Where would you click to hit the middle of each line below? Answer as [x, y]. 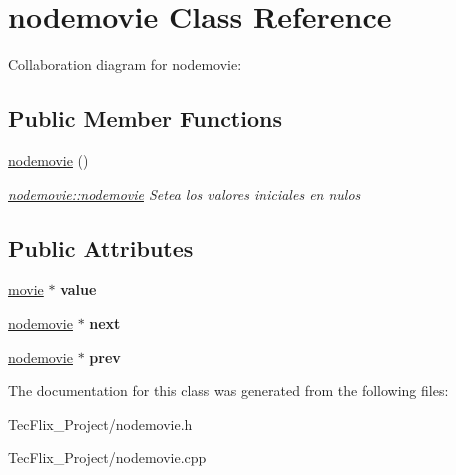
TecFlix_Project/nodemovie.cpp [107, 457]
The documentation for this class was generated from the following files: [228, 390]
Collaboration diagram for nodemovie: [125, 64]
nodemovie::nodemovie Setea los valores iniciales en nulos [184, 193]
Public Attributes [101, 247]
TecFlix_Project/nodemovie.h [100, 423]
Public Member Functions [145, 118]
